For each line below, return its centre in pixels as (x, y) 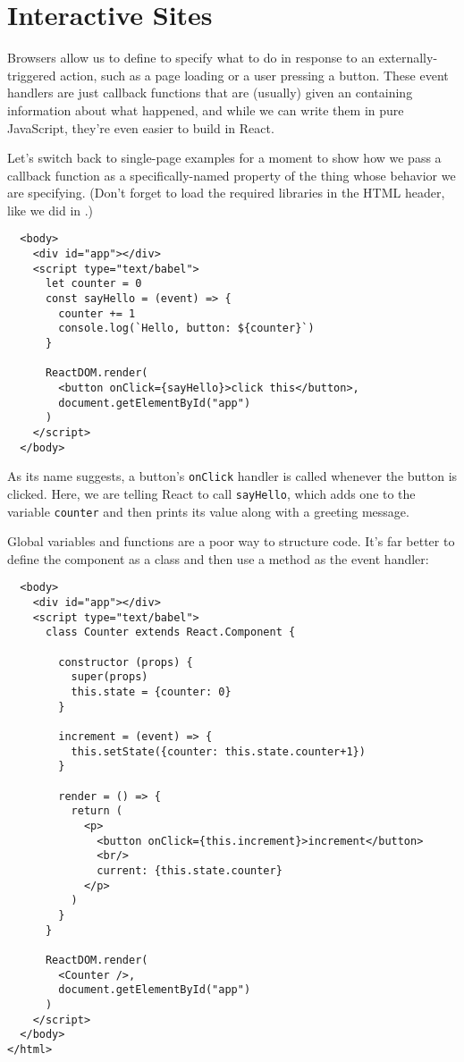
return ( (97, 811)
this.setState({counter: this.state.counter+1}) (218, 751)
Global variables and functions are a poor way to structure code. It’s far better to (231, 541)
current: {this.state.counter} (190, 870)
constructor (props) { (126, 662)
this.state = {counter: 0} (151, 692)
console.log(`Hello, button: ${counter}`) (186, 329)
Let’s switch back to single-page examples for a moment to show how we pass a (224, 158)
